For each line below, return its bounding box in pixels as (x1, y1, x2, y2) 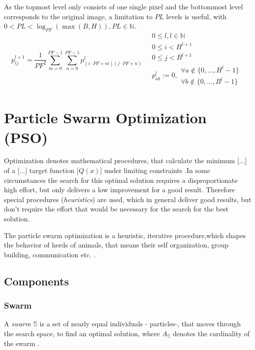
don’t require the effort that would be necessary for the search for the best (4, 204, 228, 214)
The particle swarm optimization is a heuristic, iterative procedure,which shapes (4, 230, 246, 240)
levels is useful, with (166, 11, 227, 21)
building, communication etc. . (4, 249, 96, 259)
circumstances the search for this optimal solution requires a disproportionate (4, 175, 238, 185)
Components (4, 273, 69, 288)
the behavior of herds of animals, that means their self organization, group (4, 240, 229, 250)
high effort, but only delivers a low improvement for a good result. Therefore (4, 184, 235, 195)
